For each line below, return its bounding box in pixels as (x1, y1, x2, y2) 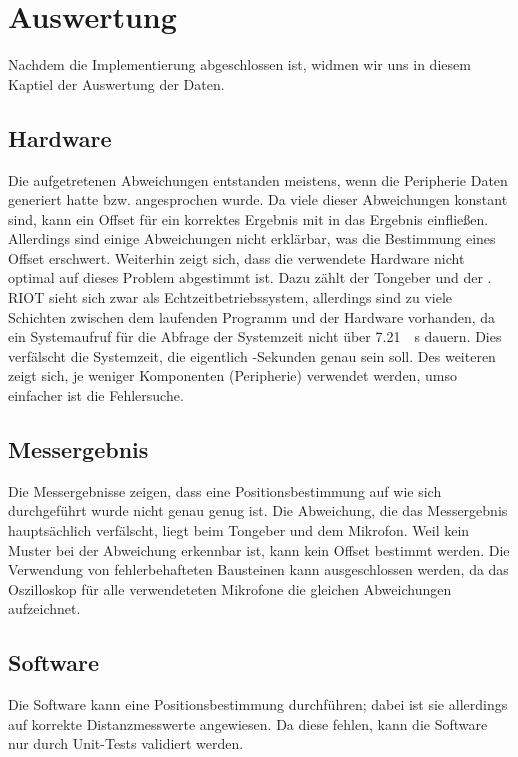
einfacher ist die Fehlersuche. (8, 385, 184, 406)
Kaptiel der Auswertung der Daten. (8, 73, 225, 94)
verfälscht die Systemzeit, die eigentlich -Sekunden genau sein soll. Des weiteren (8, 345, 496, 366)
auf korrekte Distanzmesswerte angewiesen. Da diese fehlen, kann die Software (8, 713, 488, 734)
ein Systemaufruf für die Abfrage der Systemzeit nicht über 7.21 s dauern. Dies (8, 326, 502, 347)
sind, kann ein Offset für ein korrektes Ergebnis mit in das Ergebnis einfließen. (8, 208, 489, 229)
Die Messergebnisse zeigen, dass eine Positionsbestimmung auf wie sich (8, 480, 442, 501)
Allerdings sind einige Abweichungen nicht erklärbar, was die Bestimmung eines (8, 228, 496, 249)
